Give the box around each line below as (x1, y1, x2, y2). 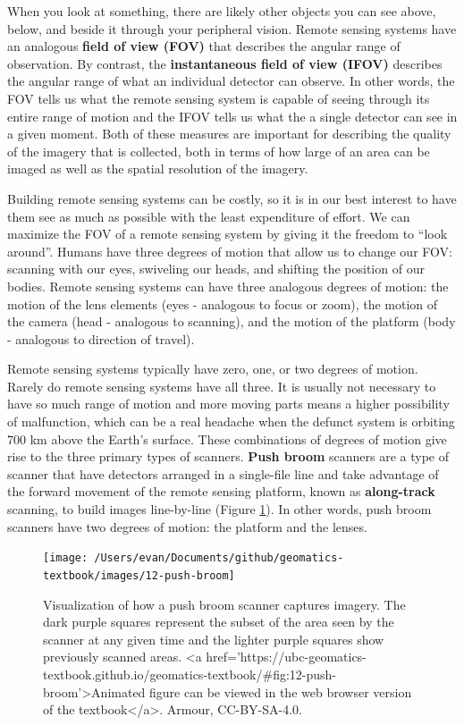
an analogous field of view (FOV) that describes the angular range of (7, 37, 401, 55)
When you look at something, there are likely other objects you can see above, (7, 2, 436, 20)
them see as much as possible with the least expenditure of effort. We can (7, 207, 410, 225)
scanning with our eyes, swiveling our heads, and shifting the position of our (7, 259, 425, 278)
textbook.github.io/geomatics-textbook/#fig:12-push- (43, 664, 337, 683)
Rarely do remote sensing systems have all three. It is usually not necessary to (7, 376, 436, 395)
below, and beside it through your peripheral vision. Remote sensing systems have (7, 19, 457, 38)
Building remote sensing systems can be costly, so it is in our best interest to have (7, 189, 457, 207)
